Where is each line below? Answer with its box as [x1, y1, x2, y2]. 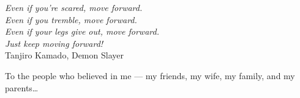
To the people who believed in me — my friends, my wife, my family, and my [5, 69, 295, 82]
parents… [5, 81, 39, 94]
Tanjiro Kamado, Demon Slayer [5, 49, 124, 61]
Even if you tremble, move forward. [5, 13, 137, 26]
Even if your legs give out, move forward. [5, 25, 159, 38]
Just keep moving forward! [5, 37, 103, 49]
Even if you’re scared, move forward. [5, 1, 143, 13]
